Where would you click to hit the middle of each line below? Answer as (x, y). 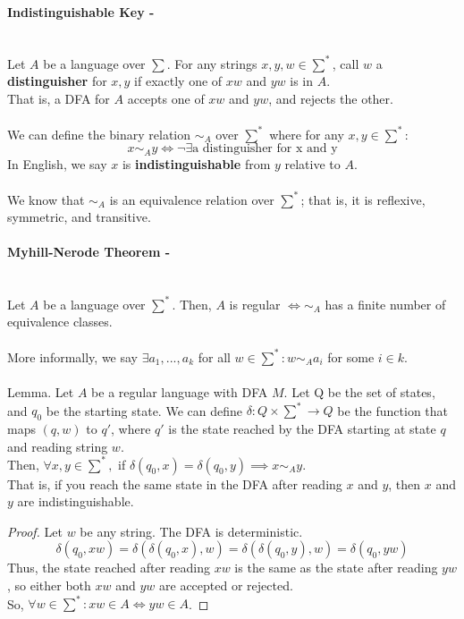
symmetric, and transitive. (79, 217)
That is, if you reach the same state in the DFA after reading (175, 483)
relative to (312, 163)
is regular (255, 304)
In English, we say (57, 163)
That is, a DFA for (59, 99)
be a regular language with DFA (180, 392)
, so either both (49, 585)
